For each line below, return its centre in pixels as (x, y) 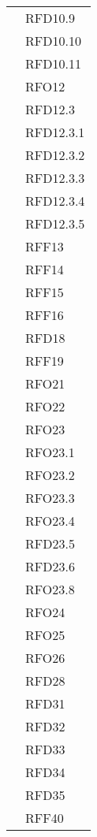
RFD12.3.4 (55, 201)
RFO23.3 (50, 498)
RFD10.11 (53, 63)
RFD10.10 (53, 41)
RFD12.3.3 (55, 178)
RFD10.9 (50, 18)
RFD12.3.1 (55, 132)
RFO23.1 (50, 452)
